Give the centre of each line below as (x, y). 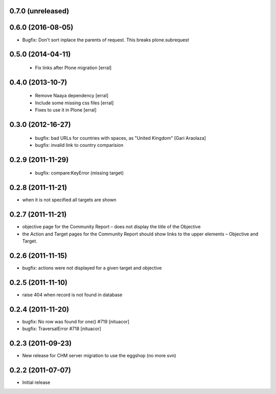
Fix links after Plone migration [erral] (73, 68)
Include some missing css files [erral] (74, 103)
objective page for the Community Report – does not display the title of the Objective (111, 227)
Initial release (36, 382)
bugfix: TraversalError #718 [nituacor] (62, 329)
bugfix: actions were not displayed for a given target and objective (92, 268)
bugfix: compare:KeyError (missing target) (79, 173)
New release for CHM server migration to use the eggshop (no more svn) (99, 355)
